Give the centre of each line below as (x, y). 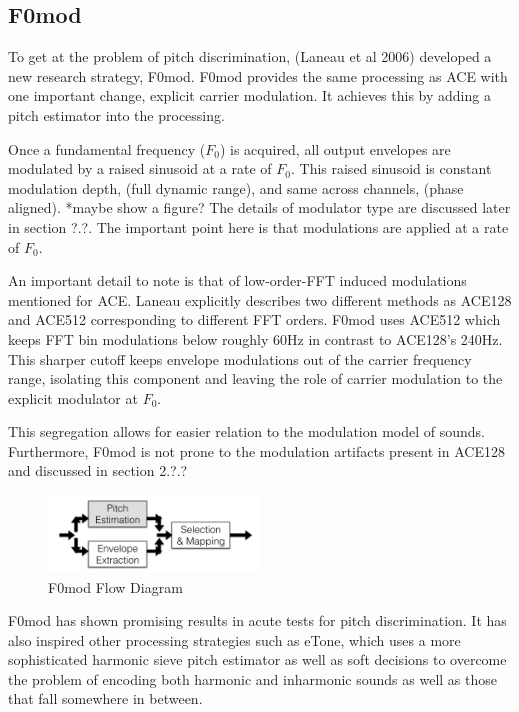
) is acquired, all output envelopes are (335, 148)
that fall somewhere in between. (105, 698)
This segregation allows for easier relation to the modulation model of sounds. (247, 431)
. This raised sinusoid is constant (391, 168)
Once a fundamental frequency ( (107, 148)
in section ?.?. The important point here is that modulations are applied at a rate (258, 226)
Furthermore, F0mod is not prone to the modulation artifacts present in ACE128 (256, 450)
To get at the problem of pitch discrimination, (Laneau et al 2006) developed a (250, 56)
